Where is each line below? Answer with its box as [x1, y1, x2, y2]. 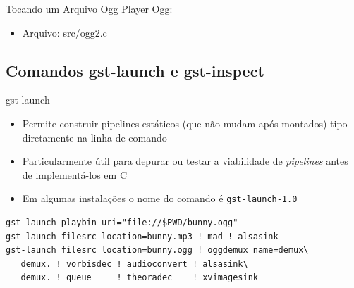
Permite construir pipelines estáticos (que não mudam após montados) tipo [22, 115, 348, 130]
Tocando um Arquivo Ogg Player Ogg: [6, 1, 173, 15]
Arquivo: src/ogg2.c [22, 25, 107, 39]
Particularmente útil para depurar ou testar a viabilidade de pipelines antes [22, 154, 348, 168]
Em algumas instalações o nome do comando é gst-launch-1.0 [22, 191, 298, 206]
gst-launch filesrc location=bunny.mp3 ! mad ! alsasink [6, 231, 279, 242]
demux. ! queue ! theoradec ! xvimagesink [20, 273, 258, 283]
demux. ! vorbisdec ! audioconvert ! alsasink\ [20, 258, 248, 269]
